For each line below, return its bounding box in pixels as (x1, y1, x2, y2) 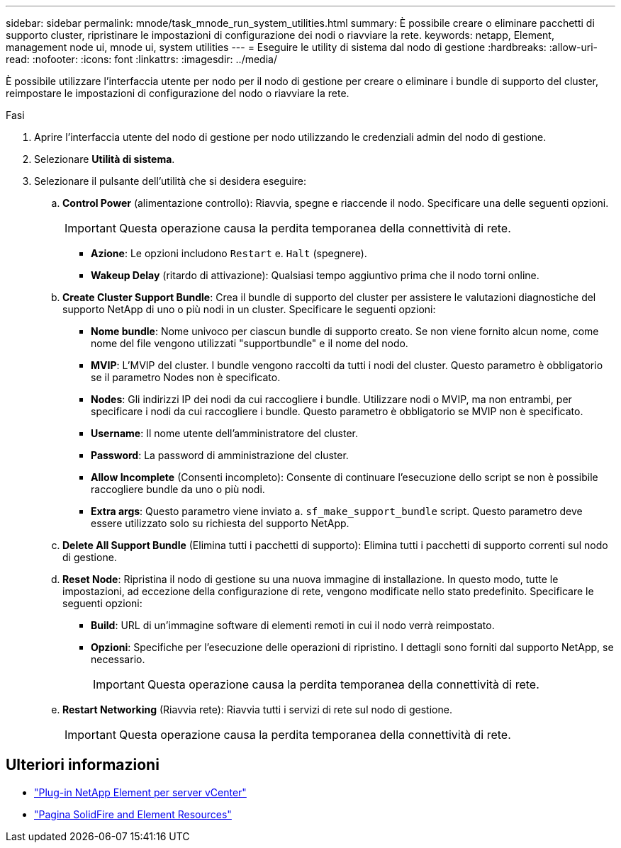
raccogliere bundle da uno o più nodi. (91, 483, 265, 495)
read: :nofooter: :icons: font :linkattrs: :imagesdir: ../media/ (6, 53, 277, 65)
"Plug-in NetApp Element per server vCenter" (34, 786, 247, 798)
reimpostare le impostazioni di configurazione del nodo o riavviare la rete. (6, 87, 349, 99)
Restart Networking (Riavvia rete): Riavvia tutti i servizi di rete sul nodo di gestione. (62, 703, 452, 716)
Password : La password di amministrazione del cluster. (91, 449, 349, 461)
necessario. (91, 653, 145, 665)
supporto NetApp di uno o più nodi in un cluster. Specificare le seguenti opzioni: (62, 303, 436, 315)
